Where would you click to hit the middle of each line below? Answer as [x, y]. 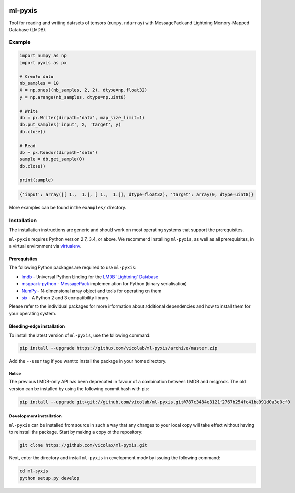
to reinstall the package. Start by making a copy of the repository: [76, 432]
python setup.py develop [50, 478]
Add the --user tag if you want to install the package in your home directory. [88, 361]
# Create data [37, 76]
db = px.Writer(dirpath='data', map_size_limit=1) [82, 118]
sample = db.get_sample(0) [52, 159]
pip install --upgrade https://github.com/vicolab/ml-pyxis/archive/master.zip [118, 348]
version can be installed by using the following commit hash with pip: [79, 389]
